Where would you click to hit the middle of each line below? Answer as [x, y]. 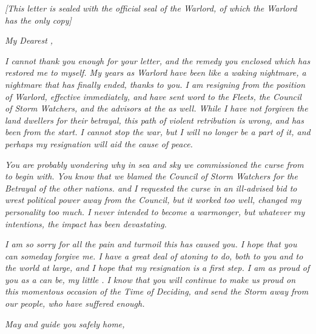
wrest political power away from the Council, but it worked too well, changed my [153, 200]
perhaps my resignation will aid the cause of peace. [99, 143]
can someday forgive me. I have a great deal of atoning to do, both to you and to [154, 256]
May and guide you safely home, [65, 323]
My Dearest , [29, 40]
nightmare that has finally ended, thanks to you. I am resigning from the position [155, 84]
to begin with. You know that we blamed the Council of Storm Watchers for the [151, 176]
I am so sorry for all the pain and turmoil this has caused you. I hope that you [151, 244]
